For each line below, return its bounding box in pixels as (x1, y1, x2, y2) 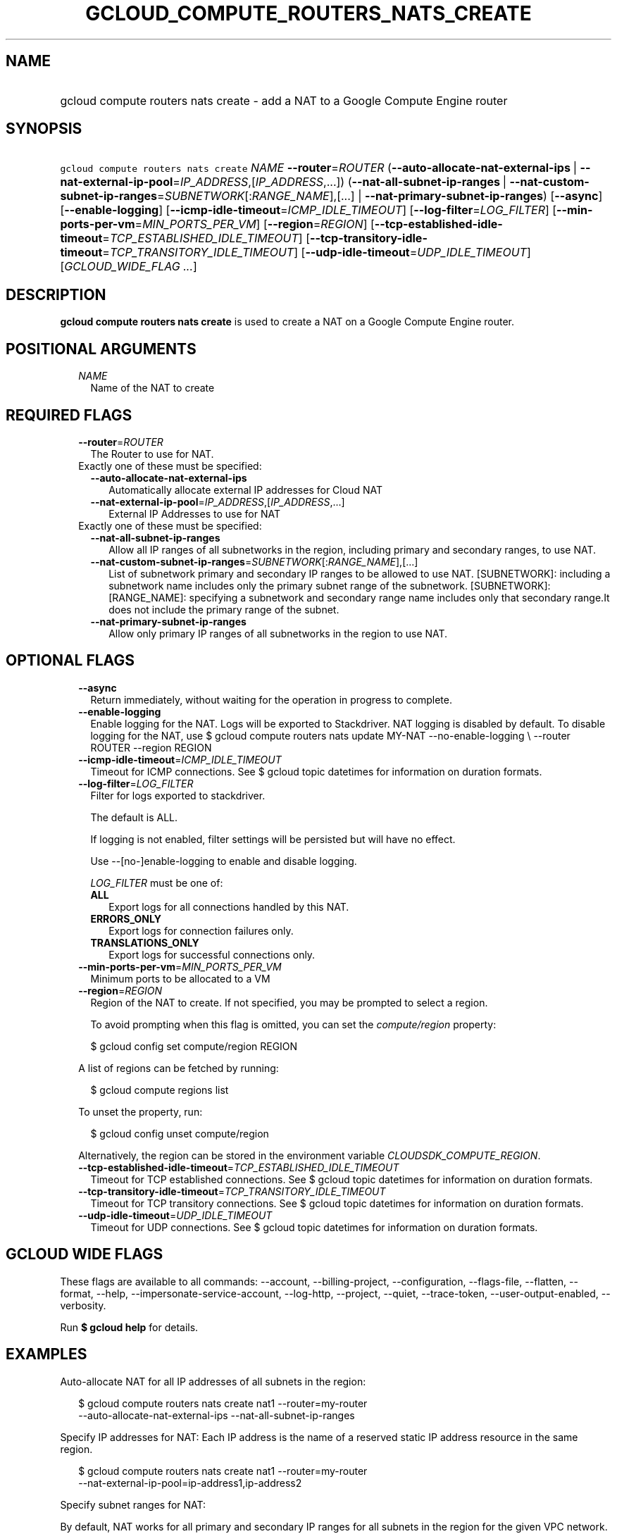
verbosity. (60, 1299, 106, 1311)
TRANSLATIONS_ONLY (90, 936, 199, 949)
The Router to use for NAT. (90, 447, 214, 460)
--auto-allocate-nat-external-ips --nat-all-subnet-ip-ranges (78, 1409, 355, 1421)
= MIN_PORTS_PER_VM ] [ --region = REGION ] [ (135, 217, 375, 232)
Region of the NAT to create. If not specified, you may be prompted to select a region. (90, 996, 488, 1009)
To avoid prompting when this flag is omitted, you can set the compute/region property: (90, 1018, 497, 1030)
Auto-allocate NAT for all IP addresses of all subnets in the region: (60, 1375, 366, 1388)
